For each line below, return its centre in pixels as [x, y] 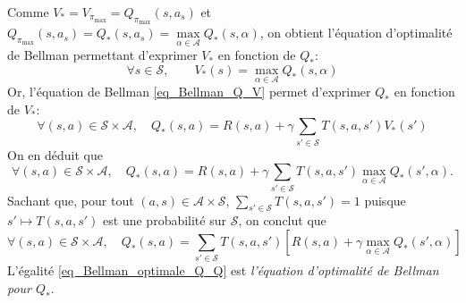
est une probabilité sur [165, 220]
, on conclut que [282, 220]
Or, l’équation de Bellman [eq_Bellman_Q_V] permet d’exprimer [189, 92]
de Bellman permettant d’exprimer [102, 55]
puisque [385, 200]
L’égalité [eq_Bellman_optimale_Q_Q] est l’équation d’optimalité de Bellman [223, 270]
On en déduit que [55, 154]
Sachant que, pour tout [71, 200]
